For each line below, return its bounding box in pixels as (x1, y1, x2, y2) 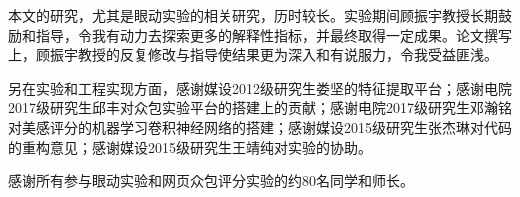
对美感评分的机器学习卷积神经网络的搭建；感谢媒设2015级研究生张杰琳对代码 (8, 116, 512, 137)
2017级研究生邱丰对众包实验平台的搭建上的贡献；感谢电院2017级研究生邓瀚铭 (8, 97, 512, 118)
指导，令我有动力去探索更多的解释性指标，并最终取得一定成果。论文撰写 (35, 24, 512, 45)
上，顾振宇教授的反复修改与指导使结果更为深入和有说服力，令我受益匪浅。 (8, 44, 498, 65)
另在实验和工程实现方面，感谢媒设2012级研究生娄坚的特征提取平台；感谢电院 (8, 77, 512, 98)
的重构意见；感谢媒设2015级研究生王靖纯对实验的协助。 (8, 136, 372, 157)
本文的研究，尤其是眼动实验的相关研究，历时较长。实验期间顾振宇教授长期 (8, 5, 498, 25)
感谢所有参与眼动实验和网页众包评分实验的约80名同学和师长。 (8, 170, 414, 191)
